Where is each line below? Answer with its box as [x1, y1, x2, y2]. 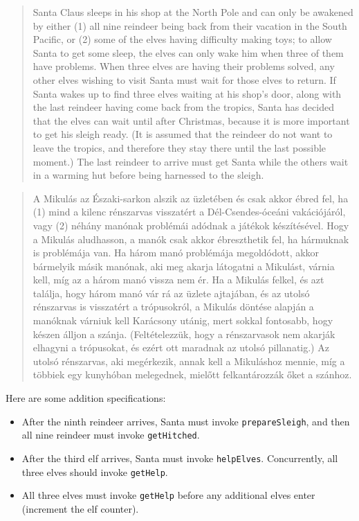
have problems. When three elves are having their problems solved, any [33, 59, 335, 73]
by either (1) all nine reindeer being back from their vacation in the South [33, 18, 347, 33]
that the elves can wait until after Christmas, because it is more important [33, 113, 350, 127]
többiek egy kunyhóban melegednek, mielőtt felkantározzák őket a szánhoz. [33, 367, 352, 382]
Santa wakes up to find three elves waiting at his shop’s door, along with [33, 86, 342, 100]
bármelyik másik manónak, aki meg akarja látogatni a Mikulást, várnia [33, 258, 335, 273]
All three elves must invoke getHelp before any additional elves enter [21, 488, 315, 502]
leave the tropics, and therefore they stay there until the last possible [33, 140, 326, 154]
